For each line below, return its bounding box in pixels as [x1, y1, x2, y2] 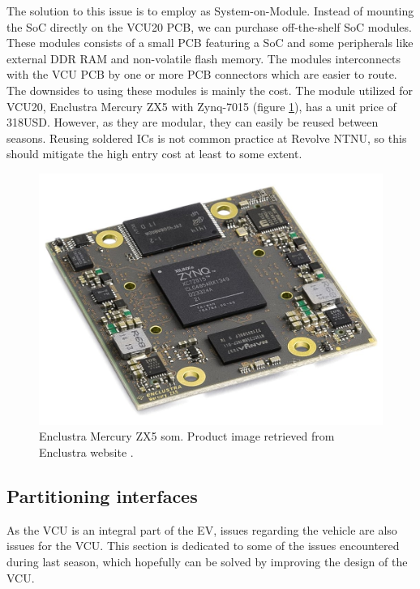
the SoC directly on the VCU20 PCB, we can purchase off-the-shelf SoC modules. [6, 18, 412, 35]
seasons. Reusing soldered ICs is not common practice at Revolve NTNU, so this [6, 129, 407, 146]
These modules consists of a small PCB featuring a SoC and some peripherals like [6, 34, 414, 51]
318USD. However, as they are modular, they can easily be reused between [6, 114, 379, 131]
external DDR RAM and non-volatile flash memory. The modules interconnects [6, 49, 401, 67]
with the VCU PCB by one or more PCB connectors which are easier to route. [6, 66, 397, 83]
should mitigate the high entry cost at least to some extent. [6, 145, 302, 162]
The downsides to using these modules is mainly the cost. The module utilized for [6, 81, 414, 98]
